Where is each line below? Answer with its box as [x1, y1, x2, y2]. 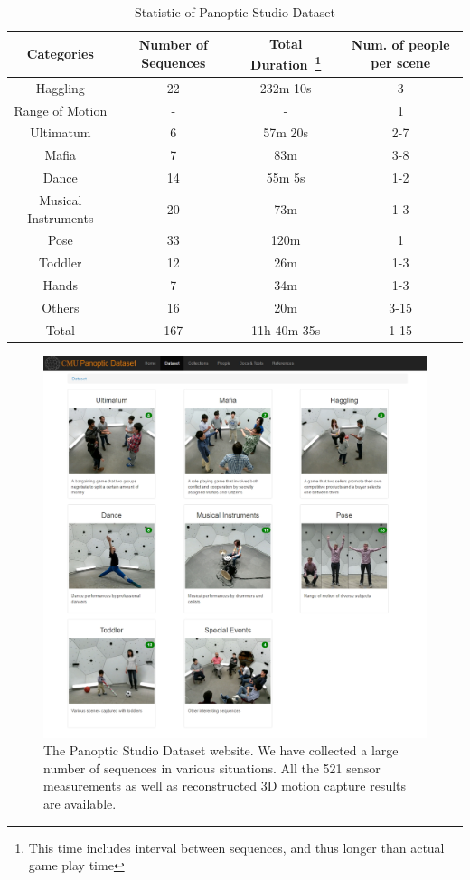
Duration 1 [250, 52, 322, 73]
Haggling [35, 78, 85, 97]
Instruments [27, 208, 94, 227]
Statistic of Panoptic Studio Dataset [135, 3, 335, 21]
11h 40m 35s [251, 320, 321, 339]
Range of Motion [14, 100, 108, 119]
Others [42, 297, 80, 316]
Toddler [39, 253, 82, 272]
